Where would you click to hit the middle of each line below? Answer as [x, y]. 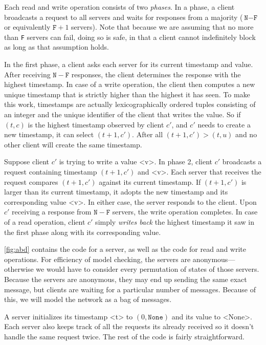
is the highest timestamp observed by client [96, 124]
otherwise [19, 269]
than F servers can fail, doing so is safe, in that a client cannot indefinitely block [130, 37]
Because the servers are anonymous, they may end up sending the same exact [126, 279]
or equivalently [27, 27]
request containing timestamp [51, 171]
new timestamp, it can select [49, 134]
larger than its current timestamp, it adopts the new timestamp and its [116, 192]
